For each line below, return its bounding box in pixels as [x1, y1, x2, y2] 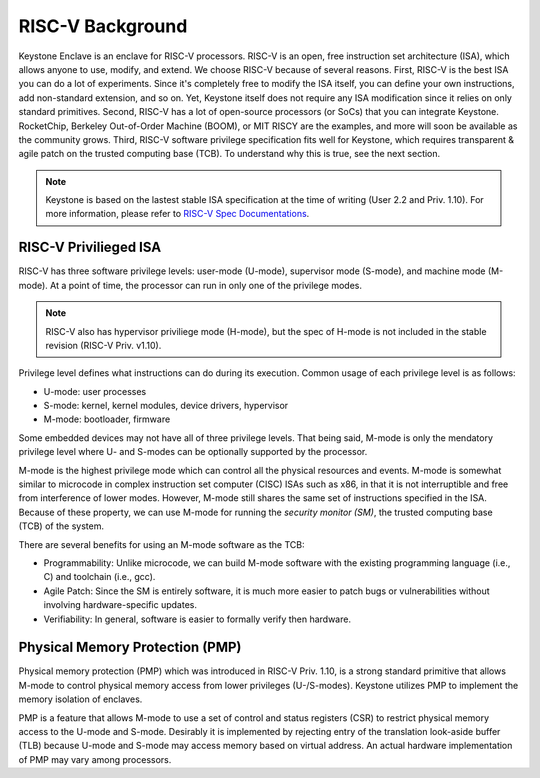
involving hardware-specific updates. [43, 599, 197, 611]
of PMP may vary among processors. [18, 753, 172, 765]
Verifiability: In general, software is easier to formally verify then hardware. [43, 613, 352, 625]
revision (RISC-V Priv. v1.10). [45, 339, 162, 351]
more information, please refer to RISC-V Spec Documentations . [45, 208, 310, 220]
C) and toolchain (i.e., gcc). [43, 571, 156, 583]
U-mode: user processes [43, 385, 147, 397]
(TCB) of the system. [18, 520, 105, 532]
